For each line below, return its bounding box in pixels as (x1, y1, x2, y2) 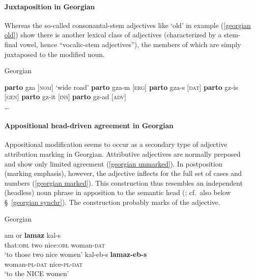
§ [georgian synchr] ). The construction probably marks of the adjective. (4, 196, 220, 207)
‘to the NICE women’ (4, 268, 69, 279)
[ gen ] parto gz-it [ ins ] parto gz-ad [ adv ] (4, 91, 126, 102)
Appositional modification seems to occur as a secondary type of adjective (4, 139, 227, 149)
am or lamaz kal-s (4, 230, 61, 240)
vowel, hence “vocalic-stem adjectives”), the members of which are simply (20, 39, 241, 49)
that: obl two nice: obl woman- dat (4, 239, 105, 250)
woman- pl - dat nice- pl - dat (4, 258, 83, 269)
